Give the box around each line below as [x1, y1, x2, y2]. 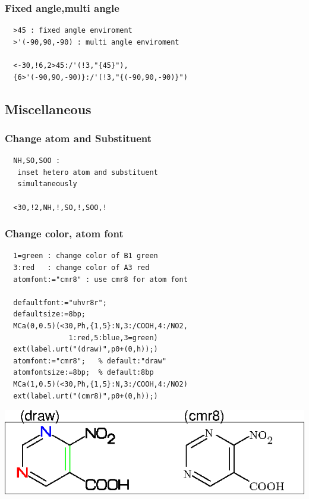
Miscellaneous [5, 99, 92, 118]
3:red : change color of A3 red [13, 263, 150, 272]
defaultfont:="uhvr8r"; [13, 298, 107, 307]
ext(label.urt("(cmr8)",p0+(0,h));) [13, 391, 158, 400]
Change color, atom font [5, 226, 124, 241]
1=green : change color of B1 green [13, 252, 158, 261]
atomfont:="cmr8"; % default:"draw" [13, 356, 167, 365]
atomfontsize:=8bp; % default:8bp [13, 368, 154, 377]
